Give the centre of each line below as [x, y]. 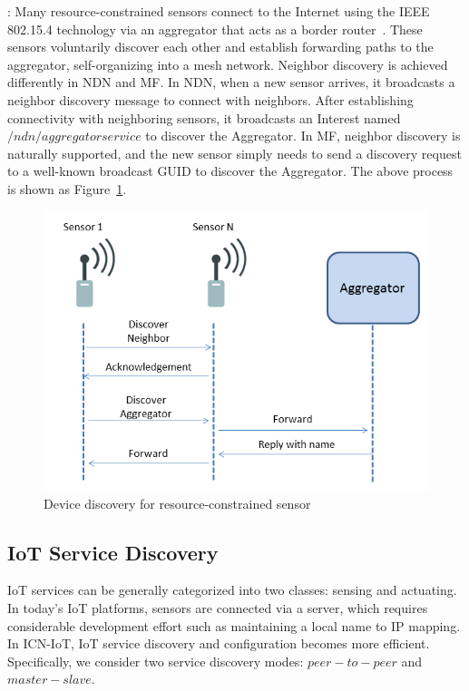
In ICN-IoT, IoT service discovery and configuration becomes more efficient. [219, 643]
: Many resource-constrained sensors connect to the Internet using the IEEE [219, 11]
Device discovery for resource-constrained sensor [177, 503]
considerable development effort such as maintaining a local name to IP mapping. [234, 625]
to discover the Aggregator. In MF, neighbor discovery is [303, 136]
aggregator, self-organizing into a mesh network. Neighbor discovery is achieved [228, 64]
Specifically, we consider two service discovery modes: [156, 661]
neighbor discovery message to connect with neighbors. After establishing [210, 99]
